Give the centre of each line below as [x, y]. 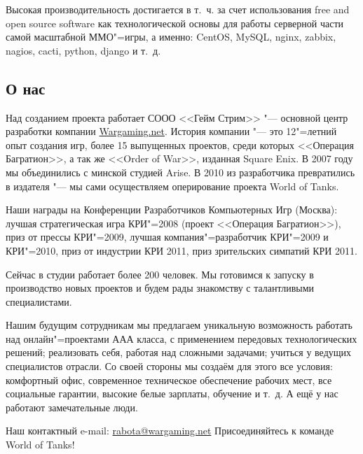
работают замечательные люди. [72, 407]
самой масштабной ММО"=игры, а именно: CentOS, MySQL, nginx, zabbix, [171, 37]
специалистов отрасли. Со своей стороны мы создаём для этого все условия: [169, 366]
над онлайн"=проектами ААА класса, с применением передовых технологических [181, 338]
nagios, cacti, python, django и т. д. [83, 50]
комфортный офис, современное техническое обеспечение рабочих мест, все [169, 379]
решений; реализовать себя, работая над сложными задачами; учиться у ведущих [179, 352]
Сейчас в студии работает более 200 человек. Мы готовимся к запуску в [160, 274]
